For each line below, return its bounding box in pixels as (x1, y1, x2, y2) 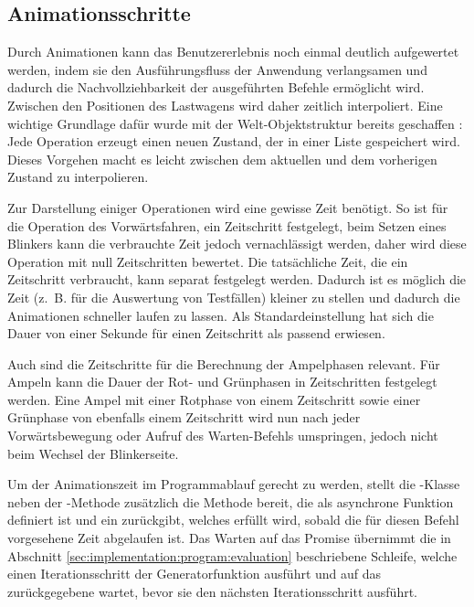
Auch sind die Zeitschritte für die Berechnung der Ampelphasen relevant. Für (7, 354, 440, 373)
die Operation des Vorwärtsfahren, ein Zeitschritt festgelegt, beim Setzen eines (7, 216, 447, 235)
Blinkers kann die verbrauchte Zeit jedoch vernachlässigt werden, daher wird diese (7, 234, 467, 253)
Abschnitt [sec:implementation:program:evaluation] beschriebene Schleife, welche (7, 546, 458, 565)
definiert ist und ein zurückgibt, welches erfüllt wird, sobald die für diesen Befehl (7, 510, 459, 529)
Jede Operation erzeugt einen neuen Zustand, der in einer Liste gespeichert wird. (7, 132, 460, 151)
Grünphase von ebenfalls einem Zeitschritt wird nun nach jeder (7, 408, 361, 427)
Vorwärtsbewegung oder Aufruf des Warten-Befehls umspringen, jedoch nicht (7, 426, 438, 445)
